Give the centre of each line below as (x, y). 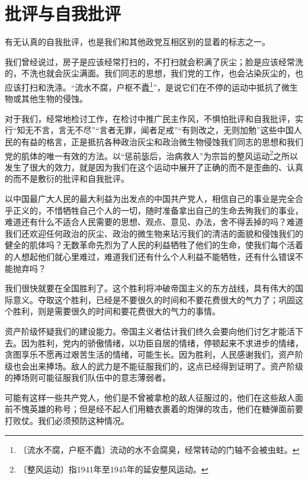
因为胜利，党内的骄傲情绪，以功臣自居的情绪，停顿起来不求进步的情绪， (162, 343)
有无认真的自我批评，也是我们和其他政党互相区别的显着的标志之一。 (137, 42)
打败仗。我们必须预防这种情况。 (67, 421)
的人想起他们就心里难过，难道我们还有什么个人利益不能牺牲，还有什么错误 (150, 256)
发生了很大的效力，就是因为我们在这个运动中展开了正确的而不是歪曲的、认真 (154, 167)
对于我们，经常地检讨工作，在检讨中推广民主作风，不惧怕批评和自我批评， (150, 118)
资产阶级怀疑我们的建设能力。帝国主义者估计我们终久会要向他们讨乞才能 (146, 331)
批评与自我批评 (63, 13)
